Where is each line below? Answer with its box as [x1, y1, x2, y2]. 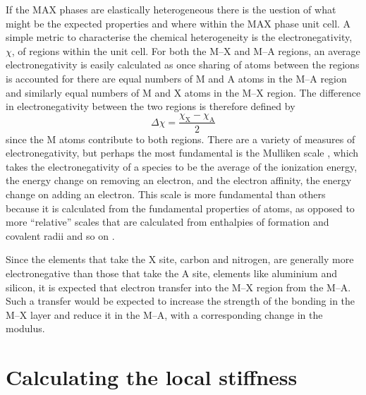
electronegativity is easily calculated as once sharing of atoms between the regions [6, 57, 360, 72]
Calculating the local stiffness [6, 363, 298, 391]
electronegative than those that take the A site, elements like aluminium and [6, 265, 338, 280]
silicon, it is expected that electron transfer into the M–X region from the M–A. [6, 279, 351, 294]
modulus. [6, 321, 45, 336]
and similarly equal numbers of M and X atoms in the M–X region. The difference [6, 85, 361, 99]
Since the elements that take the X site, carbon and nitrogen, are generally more [6, 252, 354, 267]
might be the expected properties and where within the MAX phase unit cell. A [6, 16, 351, 30]
